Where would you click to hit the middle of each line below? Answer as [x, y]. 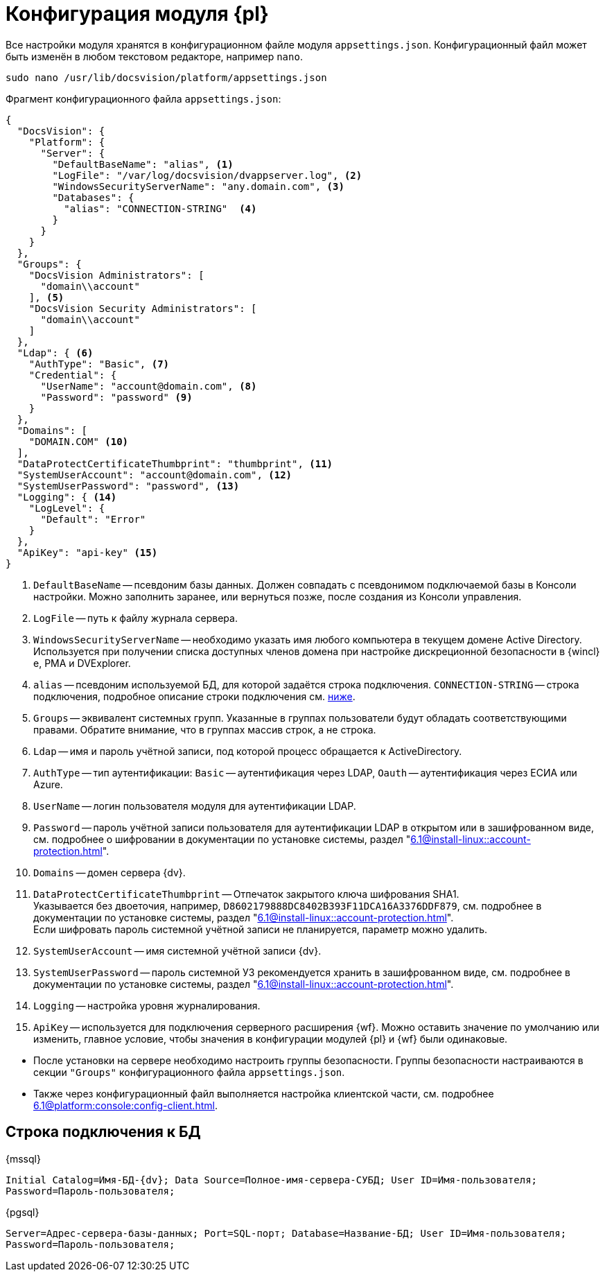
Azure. [48, 784]
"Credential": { [73, 375]
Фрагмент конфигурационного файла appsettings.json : [143, 98]
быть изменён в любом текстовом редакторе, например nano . [154, 56]
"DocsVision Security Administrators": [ [143, 308]
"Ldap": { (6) [55, 353]
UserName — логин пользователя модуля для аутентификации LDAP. [195, 806]
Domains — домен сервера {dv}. [109, 872]
